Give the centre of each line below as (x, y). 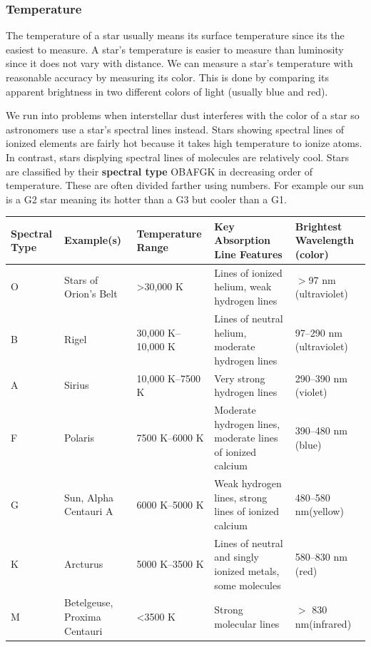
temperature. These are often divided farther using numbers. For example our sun (185, 185)
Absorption (243, 240)
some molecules (248, 585)
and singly (237, 557)
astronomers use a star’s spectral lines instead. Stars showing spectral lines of (175, 129)
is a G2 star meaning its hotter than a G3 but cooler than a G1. (146, 199)
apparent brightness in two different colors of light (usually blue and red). (167, 91)
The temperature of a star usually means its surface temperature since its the (175, 35)
